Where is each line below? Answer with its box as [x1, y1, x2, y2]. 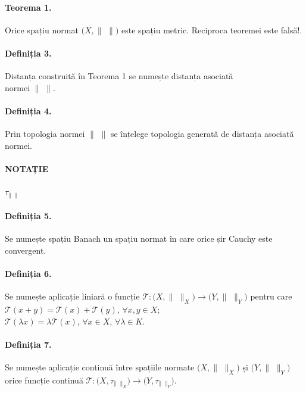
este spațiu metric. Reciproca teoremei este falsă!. [121, 23, 302, 36]
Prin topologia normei [5, 127, 85, 140]
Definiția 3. [5, 46, 52, 59]
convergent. [5, 244, 46, 256]
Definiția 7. [5, 338, 52, 350]
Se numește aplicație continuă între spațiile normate [5, 361, 195, 373]
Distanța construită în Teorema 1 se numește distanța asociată [5, 70, 233, 82]
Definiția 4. [5, 104, 52, 117]
